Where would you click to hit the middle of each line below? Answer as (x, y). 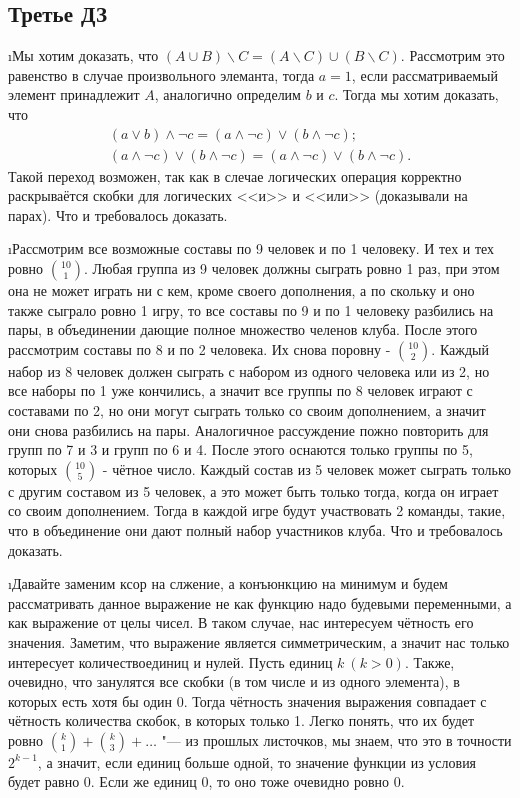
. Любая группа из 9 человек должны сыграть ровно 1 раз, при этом (292, 268)
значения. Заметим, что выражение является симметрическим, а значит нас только (259, 641)
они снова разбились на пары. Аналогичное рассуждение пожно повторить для (248, 429)
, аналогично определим (227, 94)
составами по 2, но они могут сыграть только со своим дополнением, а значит (247, 409)
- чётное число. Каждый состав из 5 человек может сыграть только (307, 468)
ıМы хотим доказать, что (83, 55)
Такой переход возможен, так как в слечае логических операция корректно (235, 175)
